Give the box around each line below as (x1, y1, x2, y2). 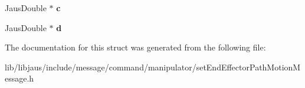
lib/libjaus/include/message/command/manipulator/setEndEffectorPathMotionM (5, 60, 301, 73)
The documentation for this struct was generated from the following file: (5, 41, 266, 53)
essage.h (5, 72, 34, 84)
